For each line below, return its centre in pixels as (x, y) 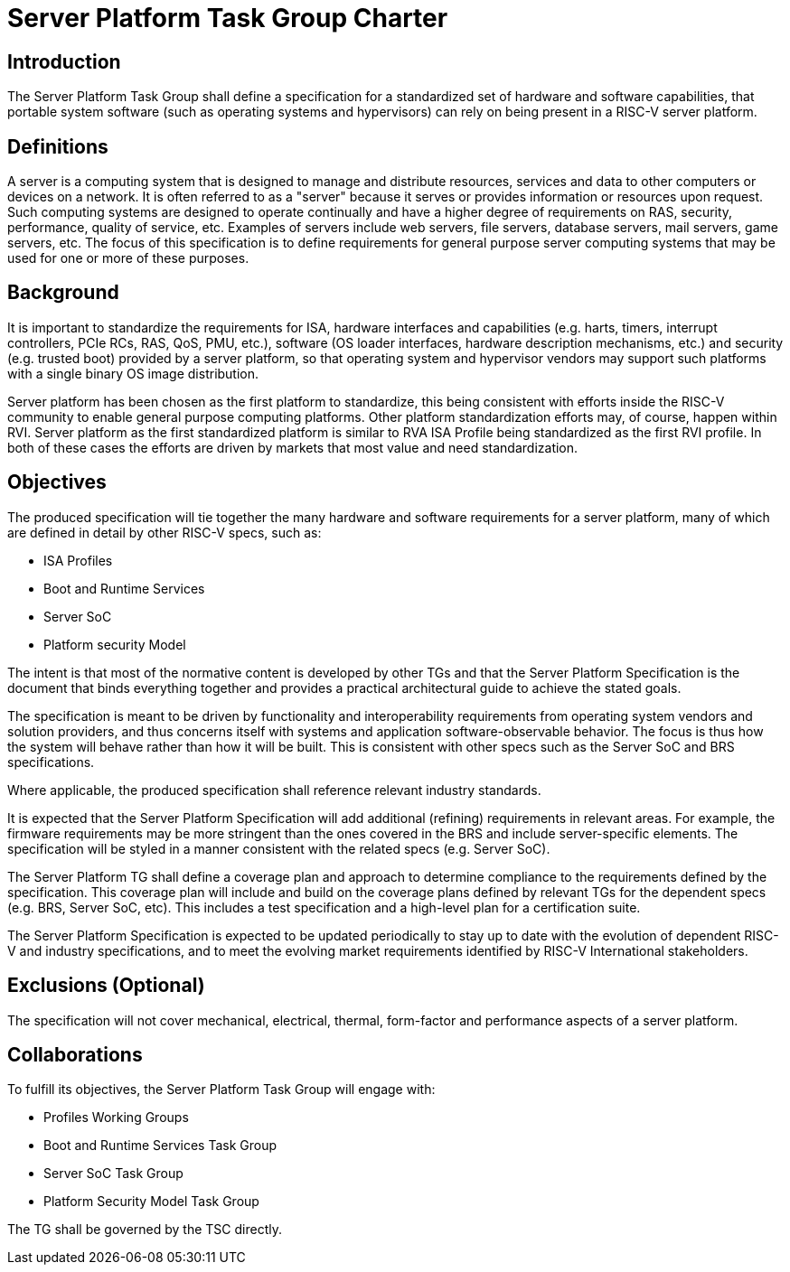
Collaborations (75, 1054)
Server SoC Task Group (113, 1174)
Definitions (58, 146)
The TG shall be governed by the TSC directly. (145, 1230)
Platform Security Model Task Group (151, 1202)
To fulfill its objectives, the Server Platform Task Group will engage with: (221, 1090)
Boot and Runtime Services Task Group (160, 1146)
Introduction (64, 61)
